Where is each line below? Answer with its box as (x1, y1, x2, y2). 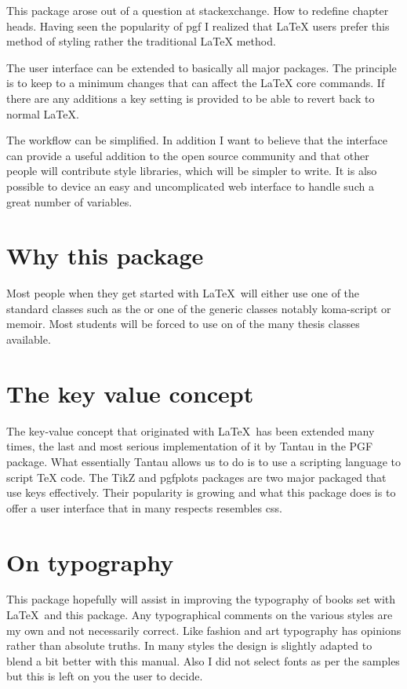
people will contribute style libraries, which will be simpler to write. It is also (6, 162, 377, 179)
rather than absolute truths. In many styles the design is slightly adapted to (6, 637, 372, 654)
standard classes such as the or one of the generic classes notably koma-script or (6, 300, 391, 316)
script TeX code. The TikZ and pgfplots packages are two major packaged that (6, 468, 387, 485)
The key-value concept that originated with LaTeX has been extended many (6, 422, 375, 439)
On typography (6, 545, 174, 578)
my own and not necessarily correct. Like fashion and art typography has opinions (6, 622, 402, 638)
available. (6, 331, 51, 348)
